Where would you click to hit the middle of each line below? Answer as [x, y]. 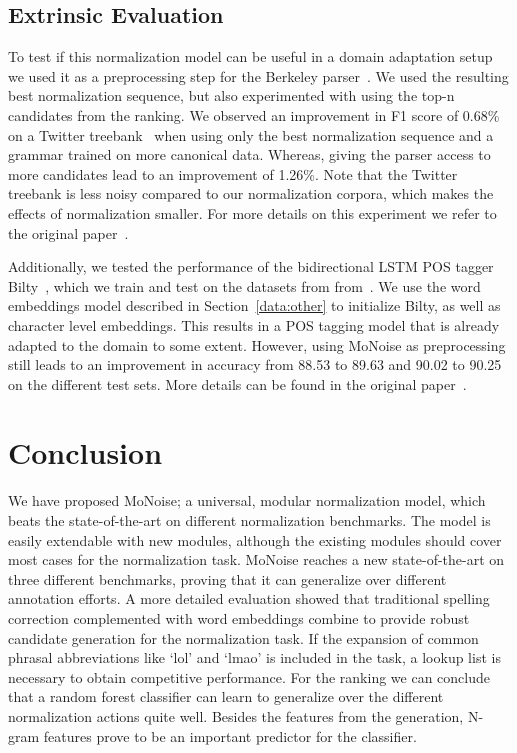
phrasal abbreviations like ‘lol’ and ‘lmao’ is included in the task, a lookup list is [254, 657]
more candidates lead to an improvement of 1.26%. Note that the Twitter [233, 173]
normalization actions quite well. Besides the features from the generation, [236, 715]
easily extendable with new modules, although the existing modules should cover [255, 539]
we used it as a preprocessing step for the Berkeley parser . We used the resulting [258, 75]
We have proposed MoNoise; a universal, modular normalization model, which [247, 500]
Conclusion [85, 452]
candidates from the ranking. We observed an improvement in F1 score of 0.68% [254, 114]
